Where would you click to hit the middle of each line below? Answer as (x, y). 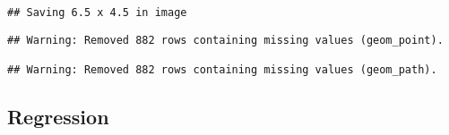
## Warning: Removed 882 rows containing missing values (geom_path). (222, 69)
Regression (58, 117)
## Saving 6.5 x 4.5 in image (97, 13)
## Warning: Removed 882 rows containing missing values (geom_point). (225, 40)
